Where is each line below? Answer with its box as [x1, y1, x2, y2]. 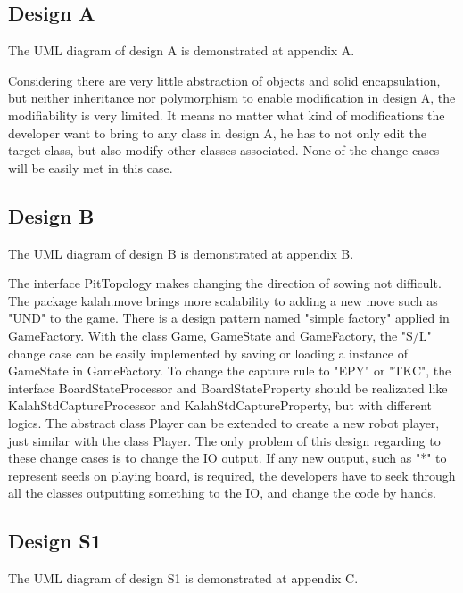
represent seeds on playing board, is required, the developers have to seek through [8, 465, 456, 484]
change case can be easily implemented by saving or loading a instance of [8, 343, 408, 362]
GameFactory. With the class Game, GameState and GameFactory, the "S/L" [8, 325, 432, 344]
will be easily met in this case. [8, 158, 173, 177]
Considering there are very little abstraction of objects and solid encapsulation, [8, 70, 441, 89]
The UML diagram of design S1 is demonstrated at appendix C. [8, 569, 359, 588]
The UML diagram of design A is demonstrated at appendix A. [8, 41, 355, 60]
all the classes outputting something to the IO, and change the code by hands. [8, 483, 436, 502]
